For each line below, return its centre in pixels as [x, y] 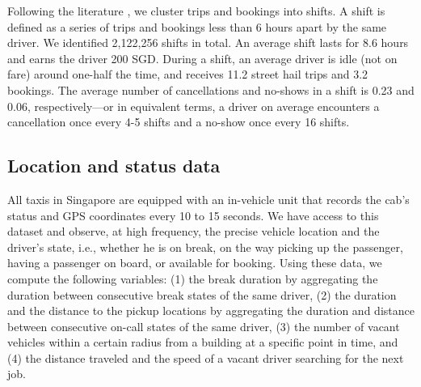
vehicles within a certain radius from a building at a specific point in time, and [203, 342]
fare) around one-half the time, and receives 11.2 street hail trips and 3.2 [188, 74]
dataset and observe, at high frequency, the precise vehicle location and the [194, 231]
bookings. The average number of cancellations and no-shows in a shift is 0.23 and [211, 89]
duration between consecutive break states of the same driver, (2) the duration [202, 294]
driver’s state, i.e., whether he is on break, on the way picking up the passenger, [205, 247]
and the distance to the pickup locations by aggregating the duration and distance [211, 310]
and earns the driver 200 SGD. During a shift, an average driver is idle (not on [202, 58]
